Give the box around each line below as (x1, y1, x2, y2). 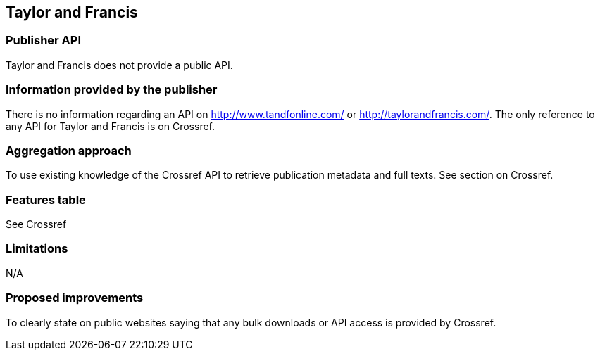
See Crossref (6, 218, 67, 231)
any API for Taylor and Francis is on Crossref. (6, 120, 215, 132)
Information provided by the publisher (6, 82, 218, 97)
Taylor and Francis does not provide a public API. (6, 58, 233, 71)
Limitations (6, 241, 68, 256)
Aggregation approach (6, 143, 132, 158)
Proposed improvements (6, 291, 144, 305)
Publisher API (6, 33, 81, 48)
